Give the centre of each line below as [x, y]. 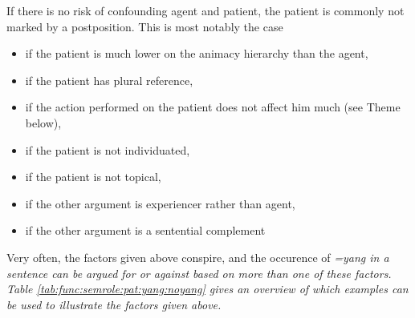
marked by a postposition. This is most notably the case [145, 26]
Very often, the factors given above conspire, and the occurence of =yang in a [198, 257]
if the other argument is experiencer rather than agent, [160, 203]
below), [43, 122]
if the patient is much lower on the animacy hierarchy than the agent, [197, 53]
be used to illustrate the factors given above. [114, 304]
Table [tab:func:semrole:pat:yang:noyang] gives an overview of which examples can [207, 289]
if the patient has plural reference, [109, 80]
